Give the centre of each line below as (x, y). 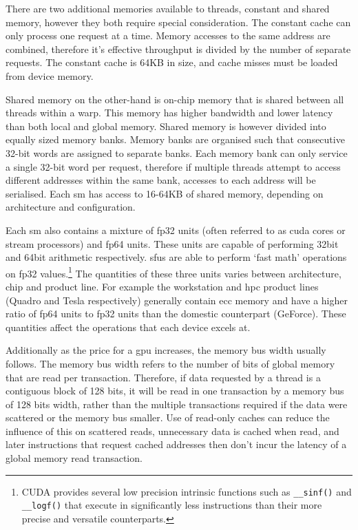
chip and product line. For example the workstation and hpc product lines (162, 286)
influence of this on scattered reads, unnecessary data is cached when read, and (172, 431)
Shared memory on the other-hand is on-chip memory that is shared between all (175, 99)
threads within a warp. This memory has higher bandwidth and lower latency (169, 113)
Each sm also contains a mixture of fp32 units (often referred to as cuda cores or (176, 230)
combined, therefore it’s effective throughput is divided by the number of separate (178, 49)
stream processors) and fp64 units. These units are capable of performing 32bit (172, 243)
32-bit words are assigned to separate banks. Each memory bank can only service (177, 152)
